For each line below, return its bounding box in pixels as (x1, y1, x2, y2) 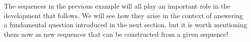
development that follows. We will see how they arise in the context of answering (4, 10, 243, 20)
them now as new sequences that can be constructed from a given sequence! (4, 29, 228, 39)
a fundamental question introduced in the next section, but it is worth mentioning (4, 20, 247, 30)
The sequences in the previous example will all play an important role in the (4, 1, 231, 10)
